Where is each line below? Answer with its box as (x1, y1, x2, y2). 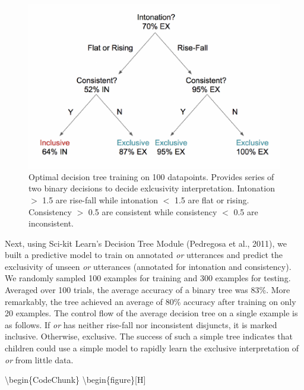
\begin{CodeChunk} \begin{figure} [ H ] (5, 373, 146, 386)
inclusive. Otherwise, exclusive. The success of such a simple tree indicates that (5, 330, 293, 342)
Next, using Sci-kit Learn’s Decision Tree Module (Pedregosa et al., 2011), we (5, 237, 287, 249)
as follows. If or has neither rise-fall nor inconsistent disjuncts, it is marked (5, 318, 277, 331)
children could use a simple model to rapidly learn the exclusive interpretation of (5, 342, 299, 354)
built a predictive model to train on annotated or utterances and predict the (5, 249, 283, 261)
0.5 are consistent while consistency (88, 205, 217, 218)
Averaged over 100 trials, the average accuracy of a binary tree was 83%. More (5, 284, 290, 296)
